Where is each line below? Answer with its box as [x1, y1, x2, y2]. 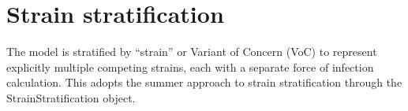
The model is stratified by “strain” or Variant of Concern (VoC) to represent [6, 43, 377, 60]
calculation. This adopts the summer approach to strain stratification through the [6, 74, 402, 91]
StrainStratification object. [6, 89, 136, 105]
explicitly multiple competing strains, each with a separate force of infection [6, 58, 374, 75]
